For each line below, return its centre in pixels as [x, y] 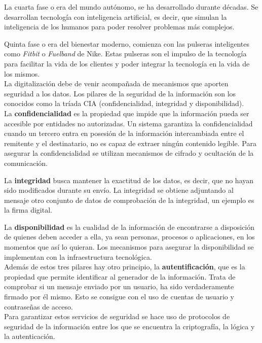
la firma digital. [28, 210]
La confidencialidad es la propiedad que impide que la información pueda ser [127, 113]
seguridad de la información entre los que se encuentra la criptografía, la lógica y [129, 326]
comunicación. [26, 163]
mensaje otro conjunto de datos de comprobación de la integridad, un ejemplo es [129, 200]
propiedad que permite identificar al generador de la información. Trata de [120, 276]
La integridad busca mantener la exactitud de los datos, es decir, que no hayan [129, 180]
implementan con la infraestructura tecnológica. [78, 256]
